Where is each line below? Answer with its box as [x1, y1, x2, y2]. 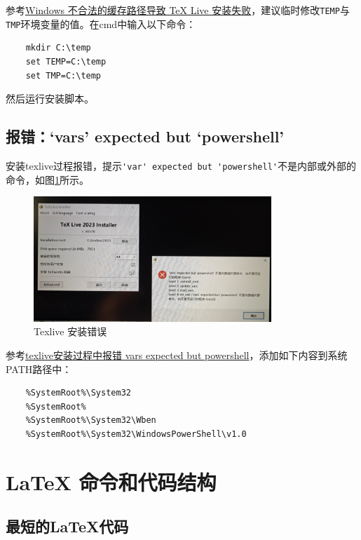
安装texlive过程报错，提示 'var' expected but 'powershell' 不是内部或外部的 [6, 158, 356, 173]
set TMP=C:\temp [25, 70, 102, 81]
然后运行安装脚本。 [6, 91, 94, 106]
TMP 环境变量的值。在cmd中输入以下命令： [6, 16, 196, 31]
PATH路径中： [6, 361, 72, 376]
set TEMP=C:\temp [25, 56, 107, 67]
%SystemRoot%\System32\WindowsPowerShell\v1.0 [25, 428, 247, 439]
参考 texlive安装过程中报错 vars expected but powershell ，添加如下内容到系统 [6, 347, 348, 362]
